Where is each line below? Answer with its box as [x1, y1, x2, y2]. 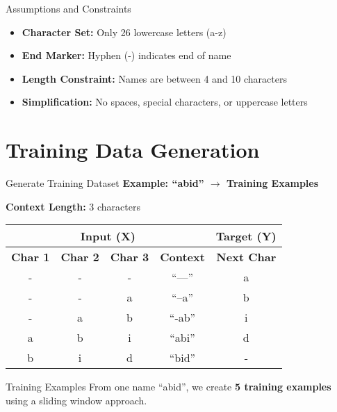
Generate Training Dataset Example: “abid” [6, 176, 204, 190]
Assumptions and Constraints [6, 1, 131, 15]
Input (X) [80, 228, 135, 245]
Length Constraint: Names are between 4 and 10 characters [22, 71, 287, 85]
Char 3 [110, 249, 149, 265]
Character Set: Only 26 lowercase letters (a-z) [22, 24, 227, 39]
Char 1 [11, 249, 50, 265]
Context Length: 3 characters [6, 199, 140, 213]
